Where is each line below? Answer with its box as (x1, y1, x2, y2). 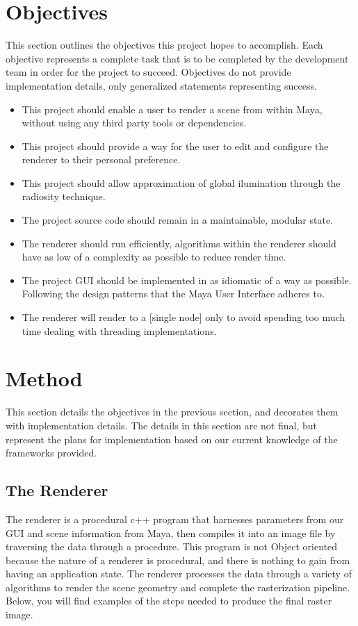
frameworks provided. (6, 445, 97, 460)
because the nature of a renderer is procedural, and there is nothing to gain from (6, 552, 350, 567)
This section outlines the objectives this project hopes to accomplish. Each (6, 38, 323, 52)
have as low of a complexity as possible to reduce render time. (22, 249, 286, 264)
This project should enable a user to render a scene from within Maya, (22, 101, 323, 116)
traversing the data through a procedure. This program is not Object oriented (6, 539, 337, 554)
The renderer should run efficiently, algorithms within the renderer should (22, 236, 336, 250)
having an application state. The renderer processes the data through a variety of (6, 566, 352, 581)
